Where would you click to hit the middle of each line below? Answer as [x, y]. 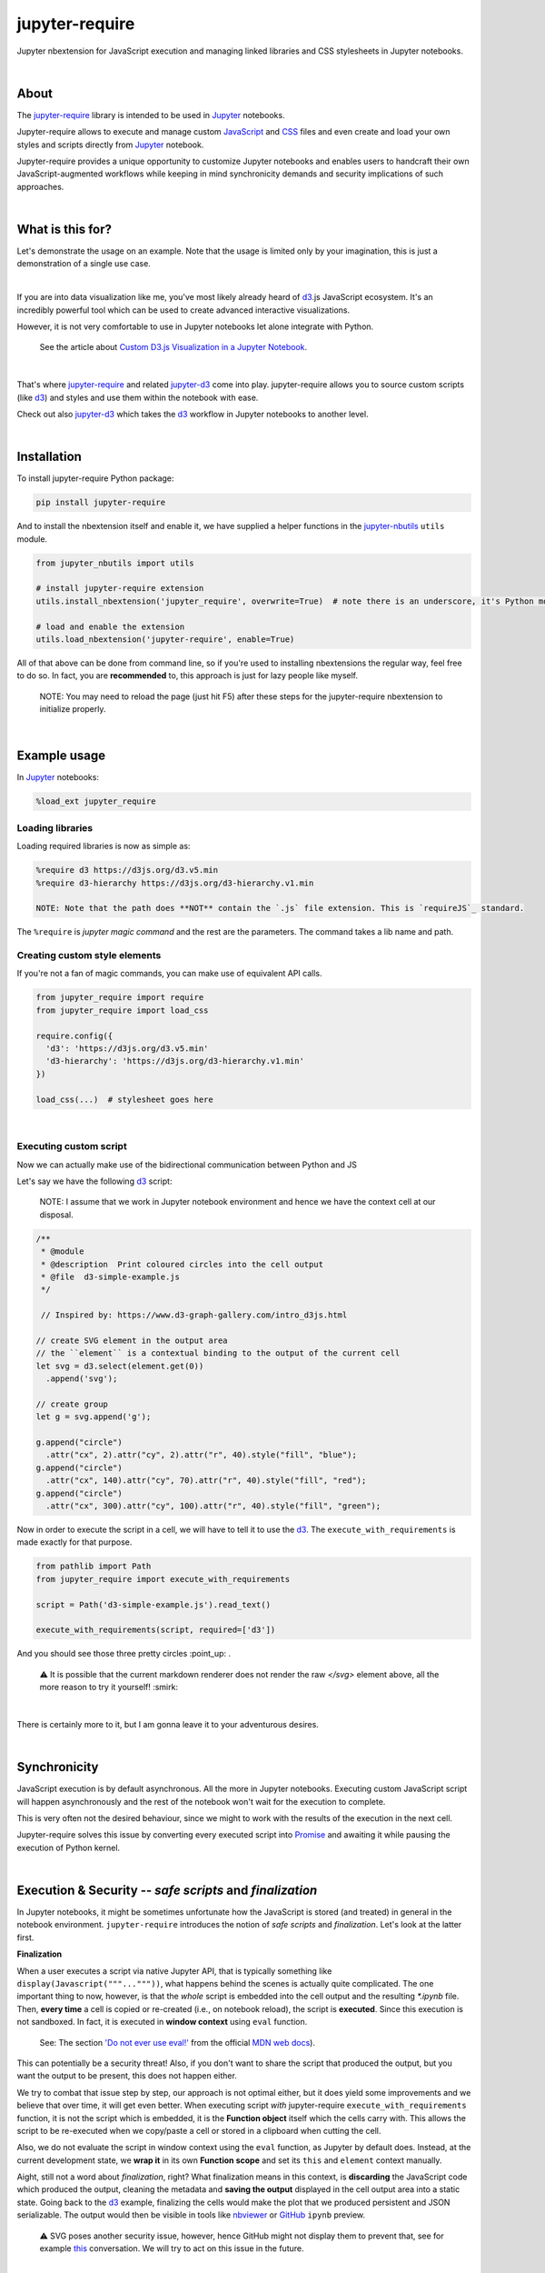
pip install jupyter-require [101, 503]
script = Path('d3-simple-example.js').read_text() [154, 1604]
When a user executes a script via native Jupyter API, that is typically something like [174, 1971]
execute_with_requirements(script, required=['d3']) [156, 1630]
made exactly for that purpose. [74, 1542]
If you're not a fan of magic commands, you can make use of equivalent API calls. [169, 974]
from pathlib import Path [94, 1567]
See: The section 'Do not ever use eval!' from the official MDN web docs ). [177, 2042]
